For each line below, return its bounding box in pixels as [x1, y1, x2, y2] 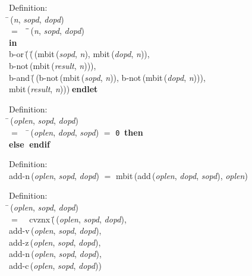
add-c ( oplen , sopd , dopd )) [9, 259, 102, 271]
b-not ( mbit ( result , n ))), [9, 59, 96, 71]
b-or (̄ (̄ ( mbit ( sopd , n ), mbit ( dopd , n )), [9, 48, 150, 60]
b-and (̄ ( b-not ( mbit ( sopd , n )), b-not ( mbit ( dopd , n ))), [9, 71, 206, 83]
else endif [9, 137, 50, 150]
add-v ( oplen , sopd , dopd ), [9, 224, 102, 237]
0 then [115, 126, 143, 138]
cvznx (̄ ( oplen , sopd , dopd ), [29, 212, 127, 225]
